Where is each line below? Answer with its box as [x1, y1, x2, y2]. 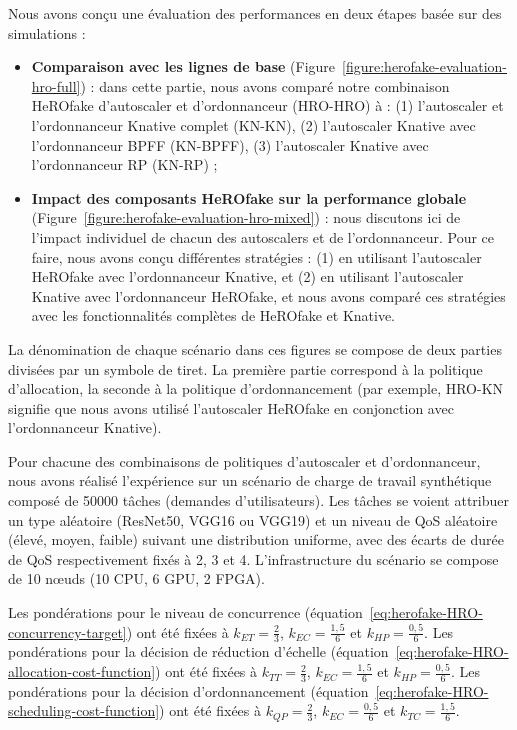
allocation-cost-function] [8, 661, 156, 682]
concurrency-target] [8, 621, 127, 642]
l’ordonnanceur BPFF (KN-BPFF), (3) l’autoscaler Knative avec [31, 134, 429, 155]
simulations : [8, 22, 86, 43]
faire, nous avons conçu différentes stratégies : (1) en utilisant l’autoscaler [31, 246, 482, 267]
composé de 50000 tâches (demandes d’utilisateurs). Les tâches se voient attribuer [8, 490, 509, 511]
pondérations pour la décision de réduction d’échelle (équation [8, 641, 389, 662]
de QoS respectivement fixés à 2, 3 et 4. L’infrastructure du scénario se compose [8, 548, 499, 569]
